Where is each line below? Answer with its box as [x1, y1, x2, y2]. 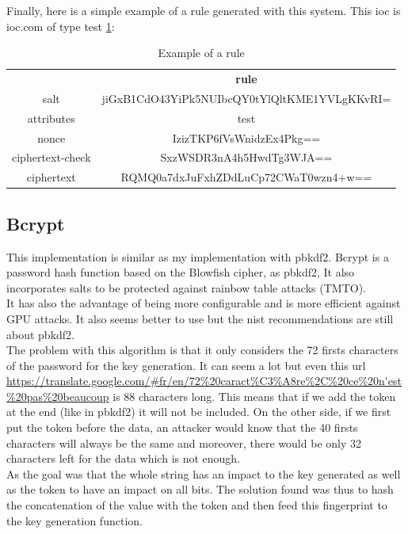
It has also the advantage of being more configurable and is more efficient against [6, 295, 401, 311]
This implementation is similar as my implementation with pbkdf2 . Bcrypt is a [6, 248, 389, 265]
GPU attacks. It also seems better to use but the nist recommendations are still [6, 310, 394, 326]
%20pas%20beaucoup [6, 387, 109, 404]
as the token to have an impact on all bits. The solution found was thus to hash [6, 481, 394, 498]
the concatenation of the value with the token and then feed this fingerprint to [6, 497, 387, 513]
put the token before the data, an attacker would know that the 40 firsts [6, 419, 358, 436]
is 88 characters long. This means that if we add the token [112, 387, 396, 404]
